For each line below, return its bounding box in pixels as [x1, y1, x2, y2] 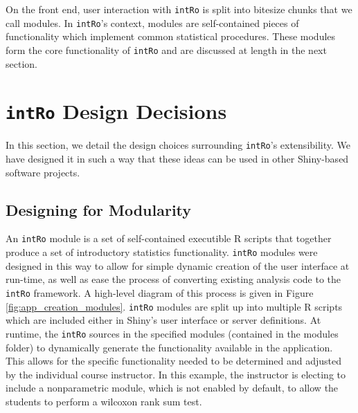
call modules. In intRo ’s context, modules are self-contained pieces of [6, 15, 299, 30]
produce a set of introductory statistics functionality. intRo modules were [6, 245, 318, 259]
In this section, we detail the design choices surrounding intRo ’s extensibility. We [6, 138, 351, 152]
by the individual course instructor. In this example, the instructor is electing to [6, 367, 346, 381]
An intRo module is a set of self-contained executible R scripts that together [6, 231, 332, 246]
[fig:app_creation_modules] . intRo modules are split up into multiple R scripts [6, 299, 343, 313]
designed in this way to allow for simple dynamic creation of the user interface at [6, 258, 350, 273]
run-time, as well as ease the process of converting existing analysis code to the [6, 272, 341, 286]
